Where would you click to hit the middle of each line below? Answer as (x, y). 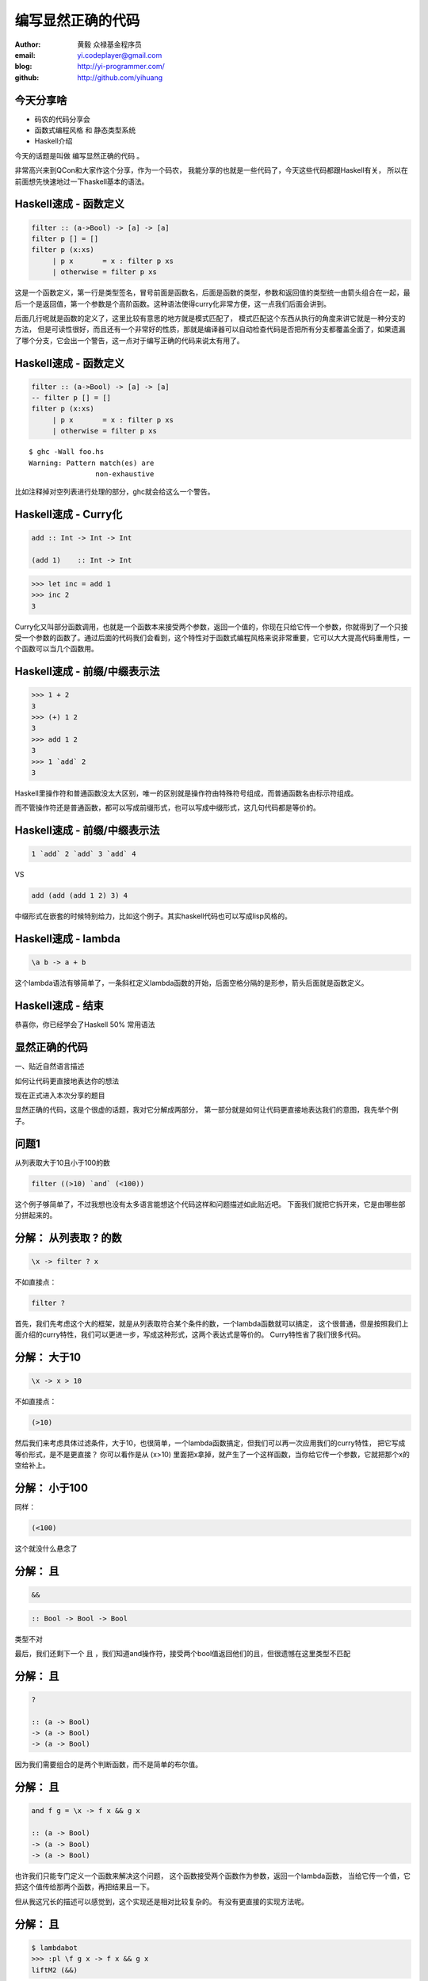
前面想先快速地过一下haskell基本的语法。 (82, 181)
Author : (28, 44)
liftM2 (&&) (55, 1970)
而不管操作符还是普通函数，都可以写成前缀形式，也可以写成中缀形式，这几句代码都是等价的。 (167, 807)
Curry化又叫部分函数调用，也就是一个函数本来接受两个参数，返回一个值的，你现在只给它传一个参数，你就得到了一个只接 (211, 627)
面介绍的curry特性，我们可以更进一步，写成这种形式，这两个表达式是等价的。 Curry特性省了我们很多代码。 (190, 1334)
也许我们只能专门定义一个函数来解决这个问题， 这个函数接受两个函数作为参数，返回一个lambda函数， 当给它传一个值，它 (213, 1876)
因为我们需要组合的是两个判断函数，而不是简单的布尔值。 (108, 1765)
